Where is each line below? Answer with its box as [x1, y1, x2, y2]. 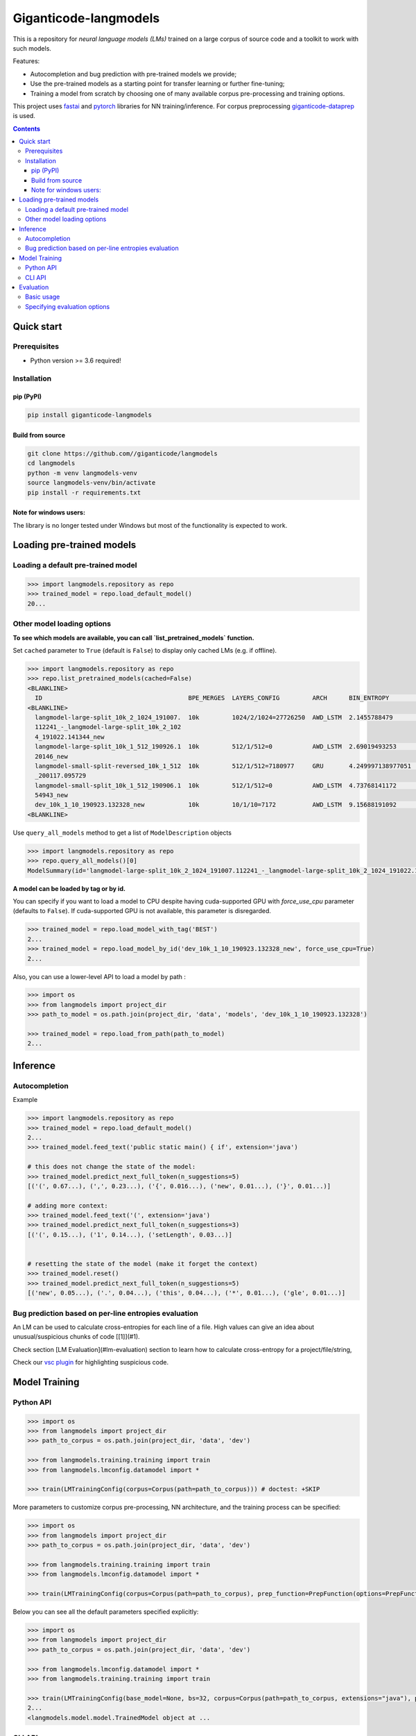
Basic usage [25, 292, 60, 301]
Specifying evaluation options [25, 302, 110, 310]
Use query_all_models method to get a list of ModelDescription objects [12, 828, 232, 837]
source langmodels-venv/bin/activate [27, 479, 156, 487]
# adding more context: [27, 1201, 109, 1210]
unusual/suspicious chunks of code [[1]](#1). [12, 1333, 140, 1341]
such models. [12, 44, 52, 52]
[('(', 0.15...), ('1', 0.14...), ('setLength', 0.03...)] [27, 1230, 232, 1239]
